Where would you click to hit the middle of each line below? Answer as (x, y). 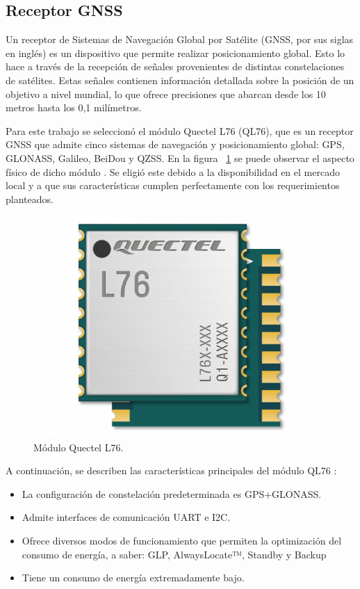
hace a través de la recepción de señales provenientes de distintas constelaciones (175, 66)
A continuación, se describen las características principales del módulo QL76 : (171, 470)
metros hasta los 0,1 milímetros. (74, 107)
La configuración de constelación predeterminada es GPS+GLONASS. (172, 493)
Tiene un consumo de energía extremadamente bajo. (133, 578)
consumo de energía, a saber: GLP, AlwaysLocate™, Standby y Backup (174, 554)
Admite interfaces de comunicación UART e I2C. (126, 517)
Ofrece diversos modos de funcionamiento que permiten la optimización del (182, 540)
